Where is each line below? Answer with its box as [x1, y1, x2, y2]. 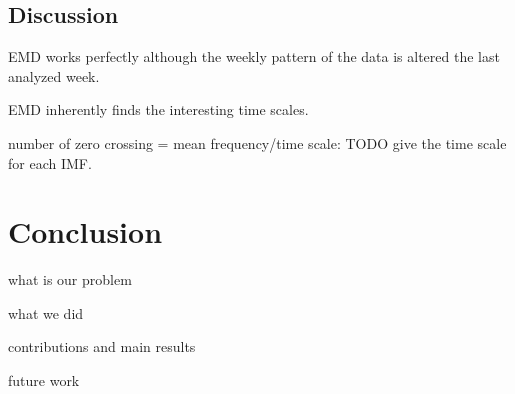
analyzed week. [8, 65, 100, 86]
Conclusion [8, 211, 163, 252]
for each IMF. [8, 152, 92, 173]
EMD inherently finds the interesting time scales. [8, 99, 309, 120]
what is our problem [8, 269, 132, 290]
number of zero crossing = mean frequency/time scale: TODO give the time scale [8, 132, 507, 153]
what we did [8, 302, 84, 323]
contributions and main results [8, 336, 196, 357]
